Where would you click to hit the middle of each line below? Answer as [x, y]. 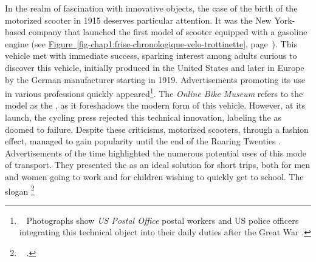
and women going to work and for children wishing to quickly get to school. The [154, 176]
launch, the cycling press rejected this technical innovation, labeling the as [143, 117]
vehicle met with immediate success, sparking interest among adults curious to [151, 55]
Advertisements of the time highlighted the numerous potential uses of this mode [156, 153]
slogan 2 [20, 190]
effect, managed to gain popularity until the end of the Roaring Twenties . [143, 141]
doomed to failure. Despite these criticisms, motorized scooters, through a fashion [157, 129]
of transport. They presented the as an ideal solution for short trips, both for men [158, 165]
